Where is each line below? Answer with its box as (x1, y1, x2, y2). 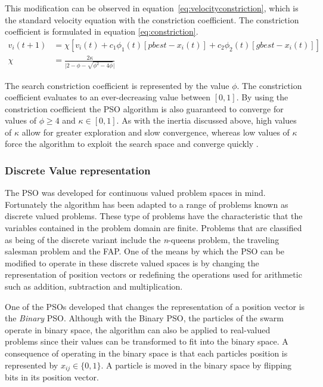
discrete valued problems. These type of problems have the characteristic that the (5, 210, 303, 222)
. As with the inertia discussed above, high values (116, 114, 297, 127)
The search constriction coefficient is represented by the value (5, 79, 229, 91)
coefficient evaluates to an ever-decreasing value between (5, 91, 211, 103)
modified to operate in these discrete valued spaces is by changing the (5, 256, 259, 269)
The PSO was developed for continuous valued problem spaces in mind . (5, 186, 266, 199)
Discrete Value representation (5, 162, 151, 177)
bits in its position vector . (5, 371, 99, 383)
